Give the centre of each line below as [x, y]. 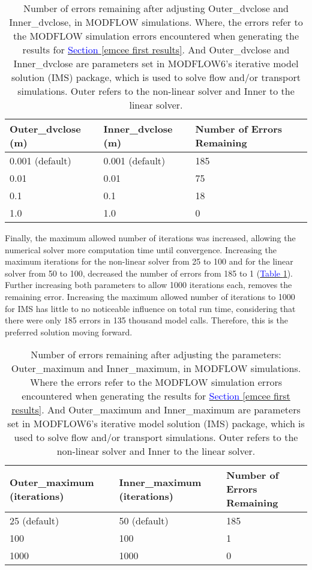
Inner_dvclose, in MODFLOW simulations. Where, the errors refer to [156, 22]
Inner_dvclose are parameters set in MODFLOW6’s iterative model [156, 63]
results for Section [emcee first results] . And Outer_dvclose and [156, 49]
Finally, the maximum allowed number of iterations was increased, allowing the [150, 238]
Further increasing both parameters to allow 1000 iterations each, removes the [148, 285]
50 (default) [144, 521]
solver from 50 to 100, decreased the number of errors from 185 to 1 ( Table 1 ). [149, 273]
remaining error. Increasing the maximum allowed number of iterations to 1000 [150, 296]
